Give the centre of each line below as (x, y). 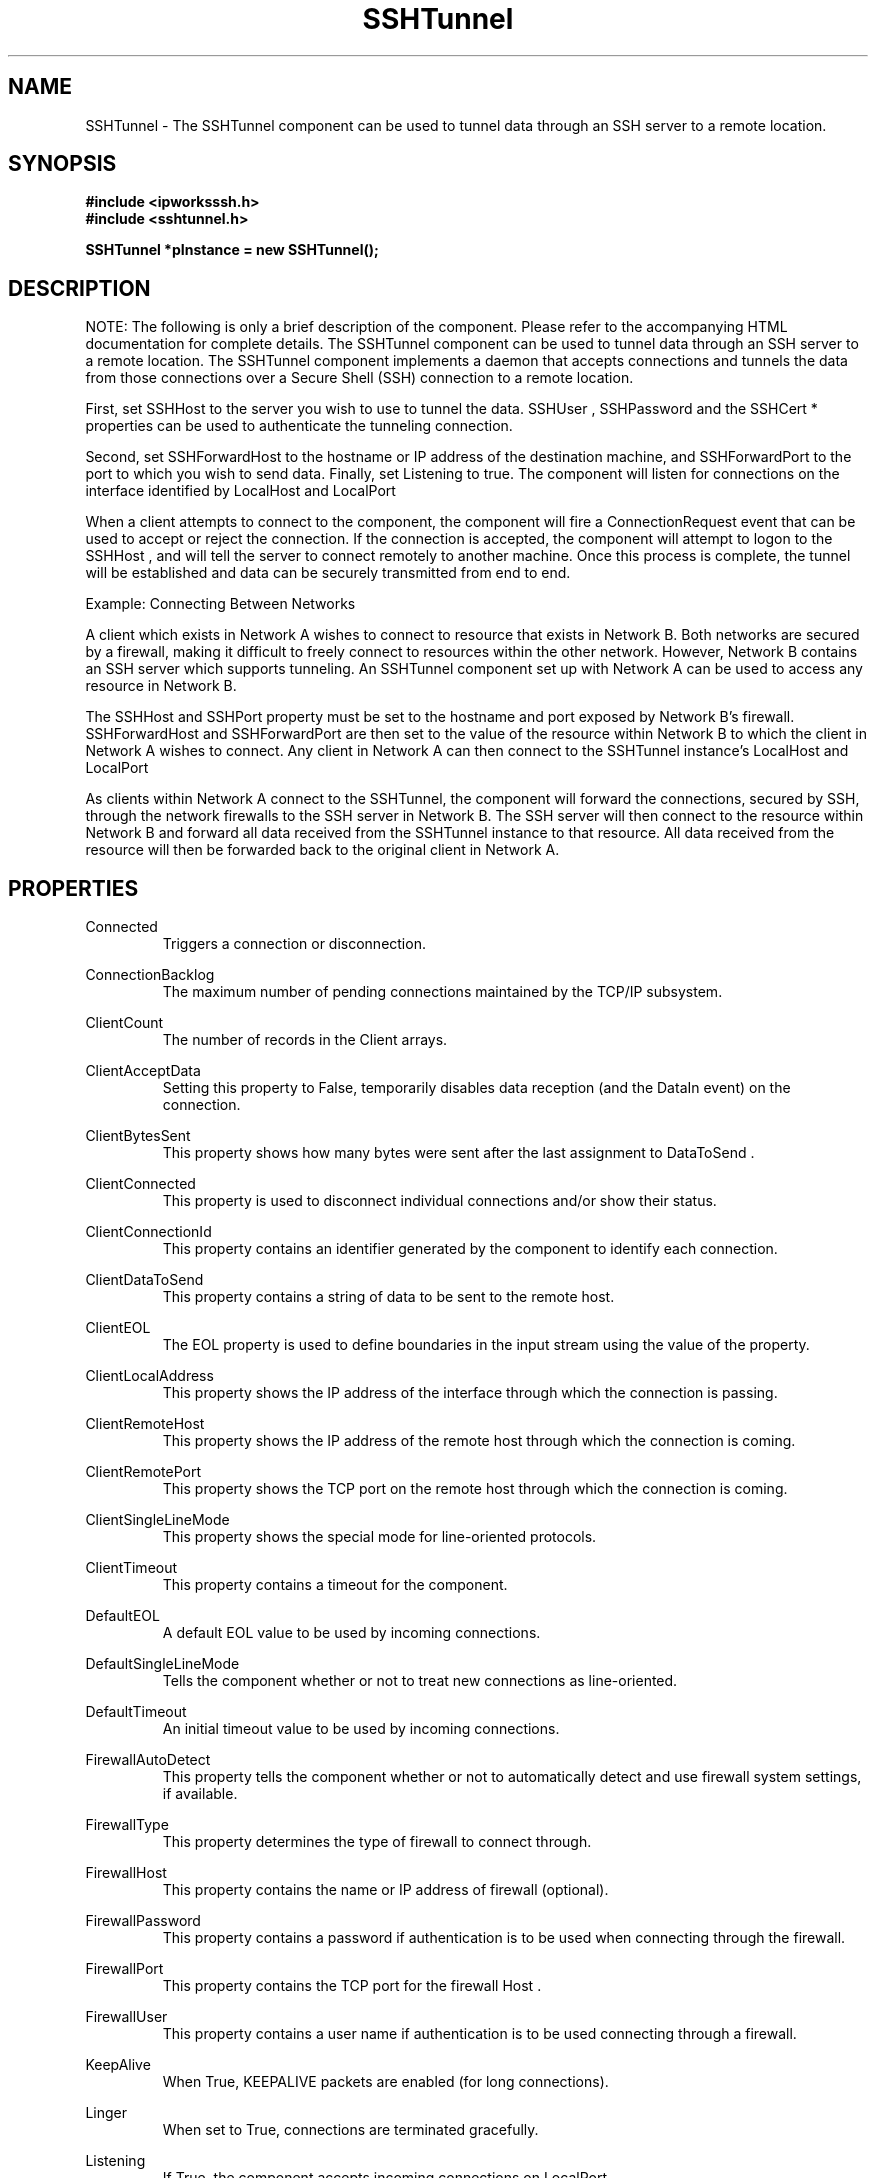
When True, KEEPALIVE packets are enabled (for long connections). (385, 2082)
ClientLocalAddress (149, 1376)
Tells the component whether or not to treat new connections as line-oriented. (420, 1681)
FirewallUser (126, 2017)
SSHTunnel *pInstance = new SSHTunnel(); (232, 250)
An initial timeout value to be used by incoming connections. (361, 1729)
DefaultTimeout (136, 1712)
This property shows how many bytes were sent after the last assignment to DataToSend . (458, 1153)
